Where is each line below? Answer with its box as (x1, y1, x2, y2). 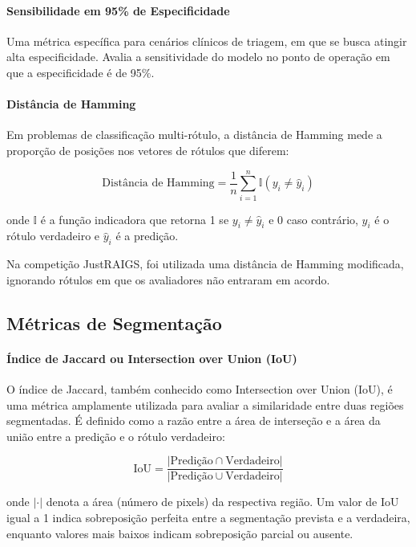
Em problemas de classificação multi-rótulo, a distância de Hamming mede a (6, 126, 382, 143)
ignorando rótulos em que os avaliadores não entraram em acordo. (6, 271, 330, 288)
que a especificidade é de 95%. (6, 63, 155, 80)
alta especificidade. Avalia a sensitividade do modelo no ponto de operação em (6, 48, 390, 65)
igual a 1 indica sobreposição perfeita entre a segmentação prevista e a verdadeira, (6, 509, 410, 526)
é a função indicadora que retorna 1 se (40, 210, 229, 227)
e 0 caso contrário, (269, 210, 358, 227)
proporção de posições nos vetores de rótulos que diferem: (6, 141, 289, 158)
